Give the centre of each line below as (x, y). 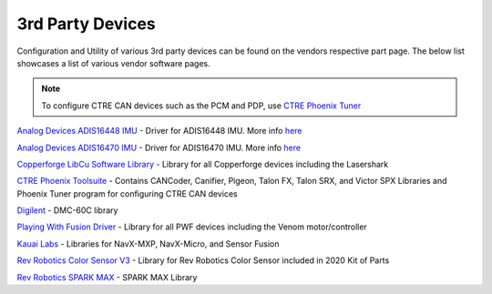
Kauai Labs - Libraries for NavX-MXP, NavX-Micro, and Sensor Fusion (148, 243)
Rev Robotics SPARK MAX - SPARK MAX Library (107, 277)
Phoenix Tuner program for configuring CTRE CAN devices (127, 193)
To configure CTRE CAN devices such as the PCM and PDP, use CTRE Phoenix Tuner (201, 106)
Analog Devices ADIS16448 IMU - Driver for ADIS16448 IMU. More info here (159, 131)
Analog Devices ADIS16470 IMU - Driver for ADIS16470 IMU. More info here (159, 147)
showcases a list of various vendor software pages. (114, 63)
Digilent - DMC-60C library (67, 210)
